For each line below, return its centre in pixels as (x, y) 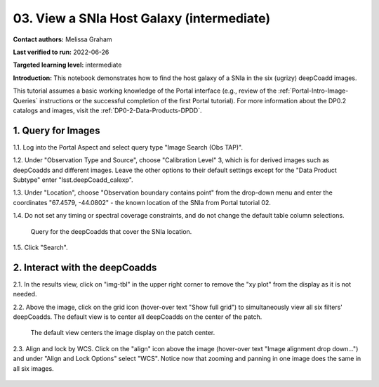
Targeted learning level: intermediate (67, 65)
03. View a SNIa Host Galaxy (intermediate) (141, 18)
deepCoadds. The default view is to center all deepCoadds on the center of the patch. (138, 317)
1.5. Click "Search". (40, 247)
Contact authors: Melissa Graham (62, 39)
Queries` (26, 100)
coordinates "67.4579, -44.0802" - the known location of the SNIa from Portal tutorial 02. (142, 202)
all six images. (33, 368)
